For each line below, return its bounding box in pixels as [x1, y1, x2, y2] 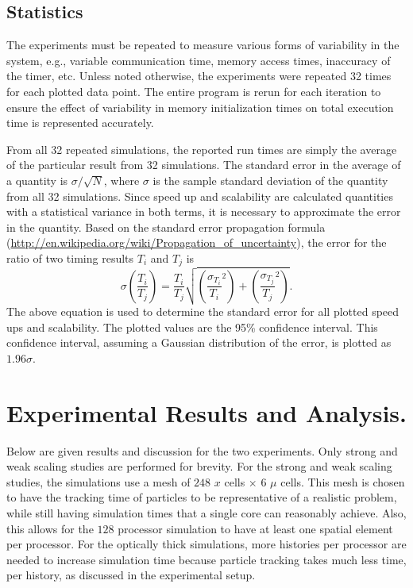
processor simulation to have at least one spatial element [118, 520, 393, 536]
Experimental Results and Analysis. [6, 396, 407, 429]
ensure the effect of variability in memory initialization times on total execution [6, 98, 394, 115]
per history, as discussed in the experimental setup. [6, 567, 256, 583]
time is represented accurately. [6, 114, 154, 131]
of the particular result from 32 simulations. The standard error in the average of [6, 156, 401, 173]
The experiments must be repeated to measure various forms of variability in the [6, 37, 399, 53]
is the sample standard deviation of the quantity [152, 171, 388, 188]
